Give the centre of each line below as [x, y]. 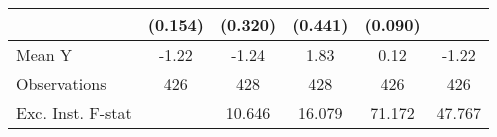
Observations [61, 83]
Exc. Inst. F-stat [74, 112]
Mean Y [44, 54]
